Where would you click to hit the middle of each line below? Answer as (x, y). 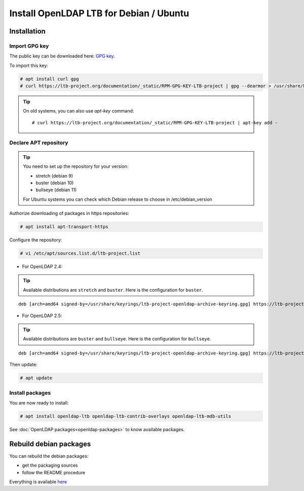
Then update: (23, 365)
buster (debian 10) (55, 183)
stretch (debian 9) (54, 176)
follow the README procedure (54, 472)
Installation (27, 31)
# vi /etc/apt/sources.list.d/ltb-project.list (80, 253)
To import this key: (29, 65)
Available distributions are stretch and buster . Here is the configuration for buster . (113, 290)
